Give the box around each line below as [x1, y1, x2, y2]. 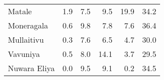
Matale [8, 5, 32, 17]
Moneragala [8, 20, 48, 31]
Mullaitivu [8, 34, 44, 45]
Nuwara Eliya [8, 62, 55, 74]
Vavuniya [8, 48, 40, 59]
